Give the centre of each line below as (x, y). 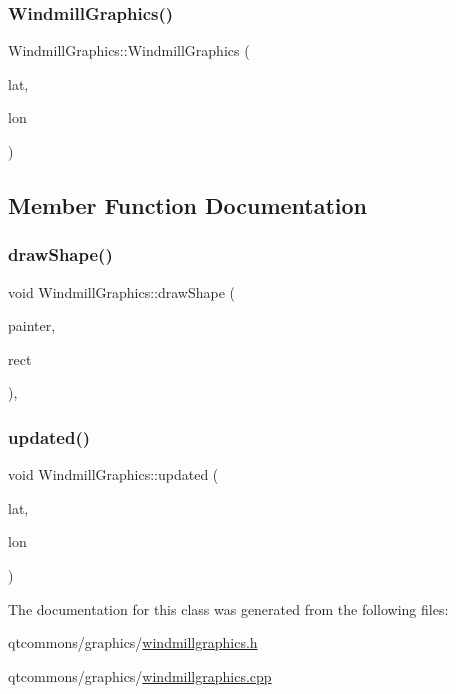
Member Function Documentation (188, 204)
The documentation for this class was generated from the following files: (228, 608)
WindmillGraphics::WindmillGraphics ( (129, 50)
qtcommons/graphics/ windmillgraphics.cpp (140, 675)
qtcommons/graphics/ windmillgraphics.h (133, 642)
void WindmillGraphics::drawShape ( (122, 291)
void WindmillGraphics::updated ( (113, 474)
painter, (32, 325)
